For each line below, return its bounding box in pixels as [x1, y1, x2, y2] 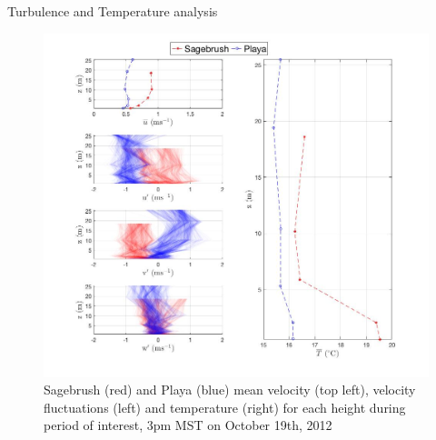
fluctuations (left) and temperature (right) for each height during [44, 397, 406, 416]
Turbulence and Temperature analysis [7, 2, 218, 20]
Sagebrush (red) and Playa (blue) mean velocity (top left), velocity [44, 380, 416, 399]
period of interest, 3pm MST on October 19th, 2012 [44, 415, 332, 435]
